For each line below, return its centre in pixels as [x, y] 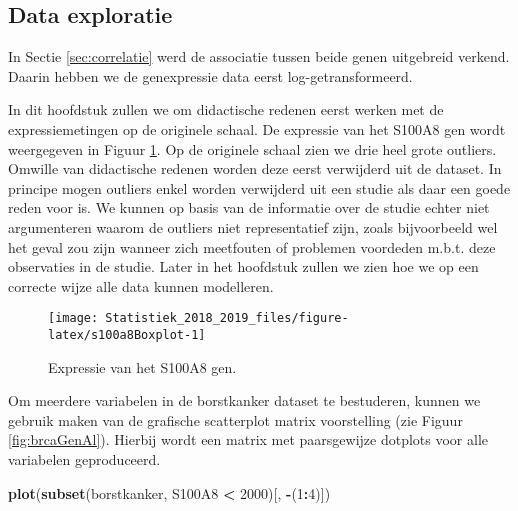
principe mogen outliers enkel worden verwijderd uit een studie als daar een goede [259, 187]
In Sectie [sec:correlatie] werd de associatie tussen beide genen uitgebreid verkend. [259, 56]
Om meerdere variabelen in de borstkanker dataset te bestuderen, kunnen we [244, 400]
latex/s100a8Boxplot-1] [127, 334]
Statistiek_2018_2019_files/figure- [227, 318]
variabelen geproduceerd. [84, 459]
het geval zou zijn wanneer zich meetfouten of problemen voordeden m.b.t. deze [252, 246]
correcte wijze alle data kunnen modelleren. [141, 285]
